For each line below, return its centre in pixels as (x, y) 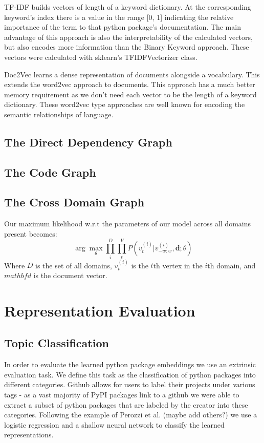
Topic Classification (57, 343)
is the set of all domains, (74, 265)
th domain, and (232, 265)
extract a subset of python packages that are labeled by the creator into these (126, 404)
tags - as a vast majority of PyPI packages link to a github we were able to (122, 394)
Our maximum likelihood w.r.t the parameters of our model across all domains (127, 224)
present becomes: (31, 233)
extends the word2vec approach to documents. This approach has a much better (130, 84)
